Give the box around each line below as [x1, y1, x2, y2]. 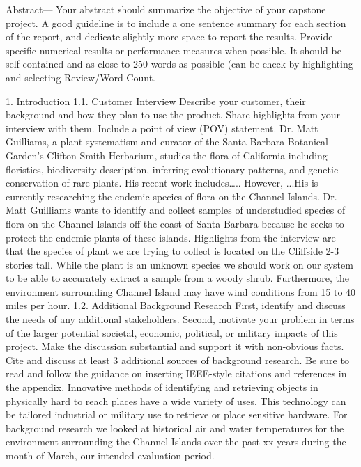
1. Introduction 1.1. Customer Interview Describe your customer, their [6, 93, 306, 108]
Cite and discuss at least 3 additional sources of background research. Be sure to [6, 352, 349, 367]
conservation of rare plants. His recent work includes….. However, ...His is [6, 175, 318, 190]
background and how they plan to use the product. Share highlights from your [6, 107, 340, 122]
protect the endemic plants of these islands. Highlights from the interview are [6, 230, 336, 244]
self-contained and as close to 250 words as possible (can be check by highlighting [6, 56, 353, 71]
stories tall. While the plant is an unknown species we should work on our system [6, 257, 353, 271]
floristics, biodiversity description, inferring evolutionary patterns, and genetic [6, 161, 339, 176]
